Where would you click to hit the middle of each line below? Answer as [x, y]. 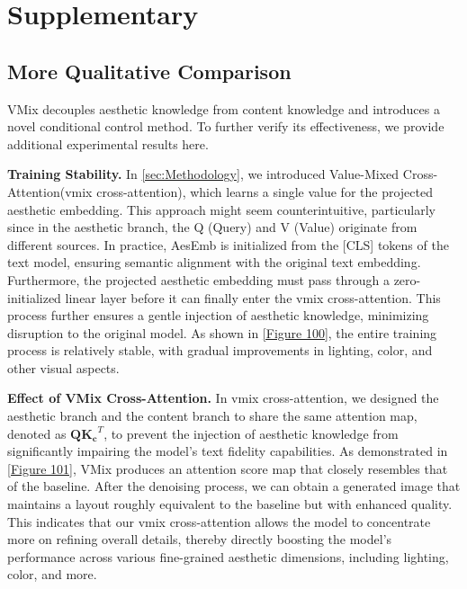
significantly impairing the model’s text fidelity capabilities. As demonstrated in [228, 451]
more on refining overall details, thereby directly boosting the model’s [200, 539]
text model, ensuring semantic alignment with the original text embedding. [214, 262]
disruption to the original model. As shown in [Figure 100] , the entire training [222, 332]
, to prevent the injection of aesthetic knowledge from [251, 433]
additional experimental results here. [108, 143]
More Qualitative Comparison [149, 71]
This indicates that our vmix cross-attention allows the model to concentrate [219, 521]
